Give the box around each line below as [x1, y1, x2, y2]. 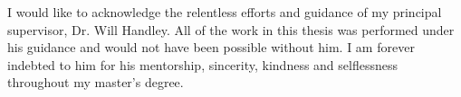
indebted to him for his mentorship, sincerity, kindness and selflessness [7, 55, 399, 74]
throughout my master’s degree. [7, 73, 184, 92]
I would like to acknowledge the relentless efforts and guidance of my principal [7, 3, 442, 21]
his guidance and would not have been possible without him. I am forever [7, 38, 415, 57]
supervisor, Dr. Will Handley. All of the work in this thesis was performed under [7, 20, 455, 39]
